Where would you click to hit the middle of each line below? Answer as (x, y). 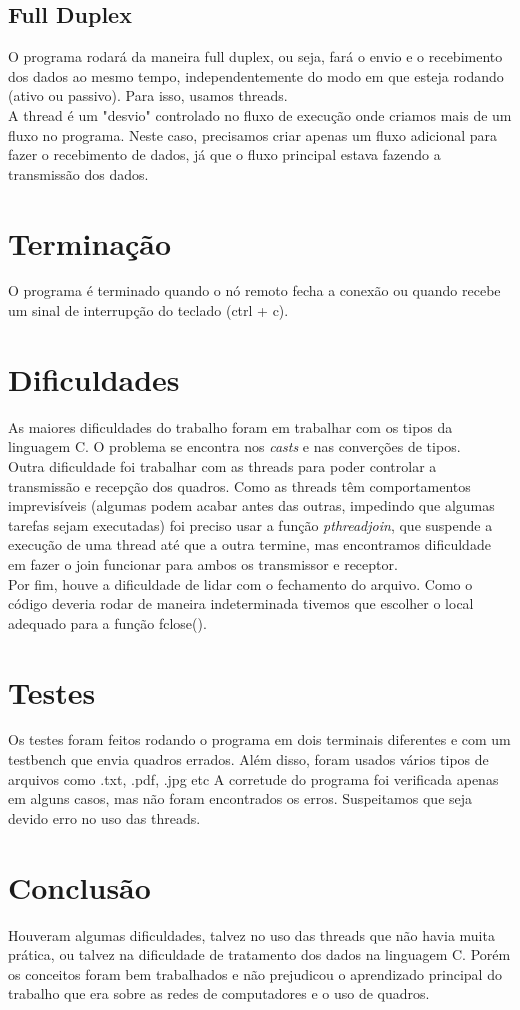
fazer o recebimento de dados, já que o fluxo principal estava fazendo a (224, 154)
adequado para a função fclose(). (107, 622)
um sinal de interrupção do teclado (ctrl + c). (148, 310)
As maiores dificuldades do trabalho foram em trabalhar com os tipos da (230, 426)
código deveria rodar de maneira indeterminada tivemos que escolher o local (241, 603)
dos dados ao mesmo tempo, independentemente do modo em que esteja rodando (256, 75)
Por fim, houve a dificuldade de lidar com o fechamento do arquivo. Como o (240, 583)
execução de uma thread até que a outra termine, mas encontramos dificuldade (249, 544)
